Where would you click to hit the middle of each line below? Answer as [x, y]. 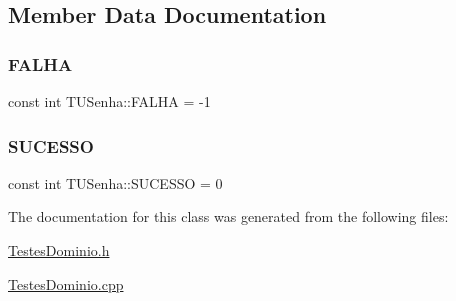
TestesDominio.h [59, 250]
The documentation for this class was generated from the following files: [228, 216]
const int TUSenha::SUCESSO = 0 [115, 182]
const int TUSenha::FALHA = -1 [109, 101]
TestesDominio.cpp [66, 283]
